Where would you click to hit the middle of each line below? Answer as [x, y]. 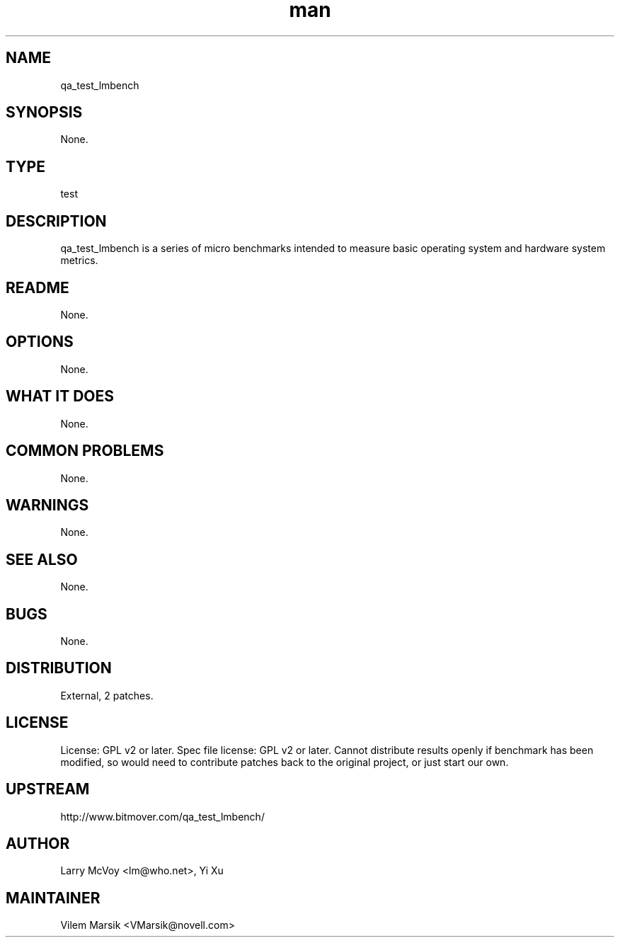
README [38, 287]
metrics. [79, 261]
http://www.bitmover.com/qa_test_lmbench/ [162, 816]
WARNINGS [47, 505]
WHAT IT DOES [60, 396]
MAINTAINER [53, 898]
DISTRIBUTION [59, 668]
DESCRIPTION [56, 221]
